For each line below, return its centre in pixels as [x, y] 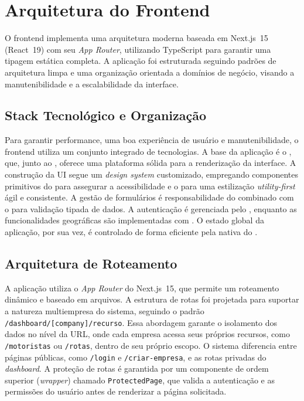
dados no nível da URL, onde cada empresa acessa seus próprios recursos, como [147, 334]
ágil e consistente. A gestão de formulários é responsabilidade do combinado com [149, 197]
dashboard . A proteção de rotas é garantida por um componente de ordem [137, 368]
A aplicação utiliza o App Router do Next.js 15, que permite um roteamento [142, 288]
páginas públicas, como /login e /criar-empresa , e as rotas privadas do [136, 357]
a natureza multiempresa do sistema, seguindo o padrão [105, 311]
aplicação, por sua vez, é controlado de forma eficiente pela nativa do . [131, 232]
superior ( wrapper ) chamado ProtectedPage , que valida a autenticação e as [140, 380]
